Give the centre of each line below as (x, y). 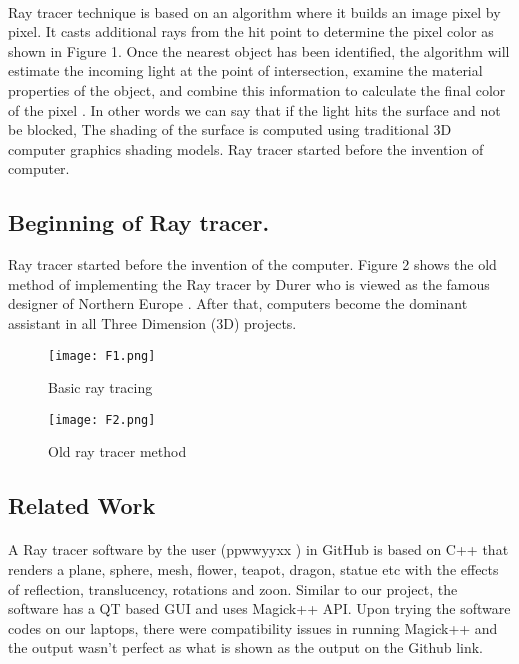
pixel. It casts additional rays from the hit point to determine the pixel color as (251, 31)
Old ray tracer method (117, 451)
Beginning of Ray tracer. (139, 222)
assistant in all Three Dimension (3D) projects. (152, 322)
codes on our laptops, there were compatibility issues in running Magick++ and (253, 627)
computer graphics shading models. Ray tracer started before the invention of (246, 148)
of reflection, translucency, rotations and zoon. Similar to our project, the (233, 588)
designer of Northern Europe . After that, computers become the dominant (238, 303)
